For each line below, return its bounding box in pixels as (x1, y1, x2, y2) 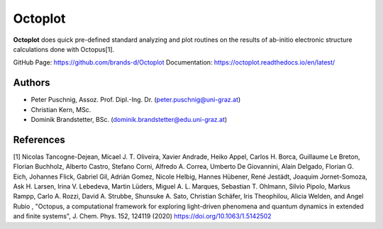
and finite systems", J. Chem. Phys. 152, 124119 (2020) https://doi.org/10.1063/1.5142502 (13, 212, 272, 220)
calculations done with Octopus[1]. (13, 45, 115, 53)
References (13, 133, 65, 145)
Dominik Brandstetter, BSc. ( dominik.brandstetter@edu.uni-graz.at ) (30, 116, 228, 124)
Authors (13, 77, 50, 89)
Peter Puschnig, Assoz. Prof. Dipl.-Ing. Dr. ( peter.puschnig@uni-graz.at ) (30, 96, 241, 104)
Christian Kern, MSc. (30, 105, 91, 113)
